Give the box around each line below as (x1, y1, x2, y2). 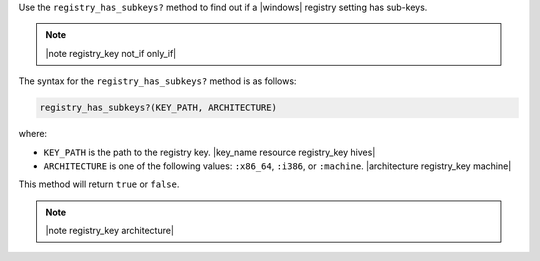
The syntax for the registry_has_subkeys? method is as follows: (18, 75, 297, 87)
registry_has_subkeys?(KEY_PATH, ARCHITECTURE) (39, 102, 277, 114)
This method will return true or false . (18, 178, 180, 190)
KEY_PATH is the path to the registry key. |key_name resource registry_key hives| (43, 146, 376, 158)
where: (18, 128, 48, 140)
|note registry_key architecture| (45, 225, 175, 237)
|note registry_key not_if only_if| (45, 47, 177, 59)
